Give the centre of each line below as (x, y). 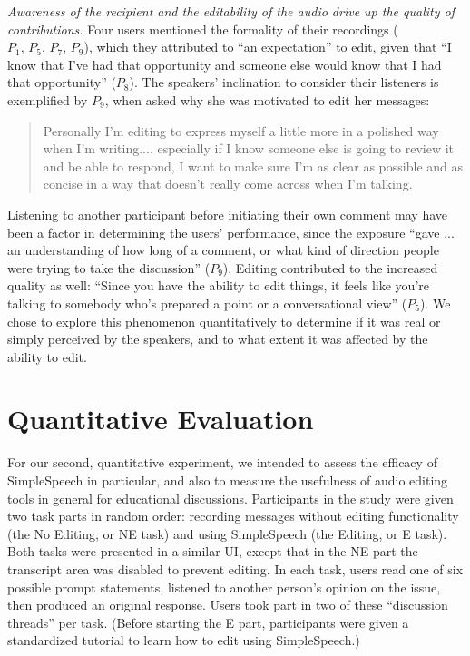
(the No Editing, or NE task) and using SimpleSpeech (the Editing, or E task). (227, 533)
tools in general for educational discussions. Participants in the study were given (230, 498)
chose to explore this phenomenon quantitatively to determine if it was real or (224, 321)
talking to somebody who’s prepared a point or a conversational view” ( (207, 303)
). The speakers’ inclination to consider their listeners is (284, 82)
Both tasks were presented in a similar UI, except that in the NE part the (213, 551)
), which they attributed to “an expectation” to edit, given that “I (268, 47)
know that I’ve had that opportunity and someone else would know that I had (225, 64)
